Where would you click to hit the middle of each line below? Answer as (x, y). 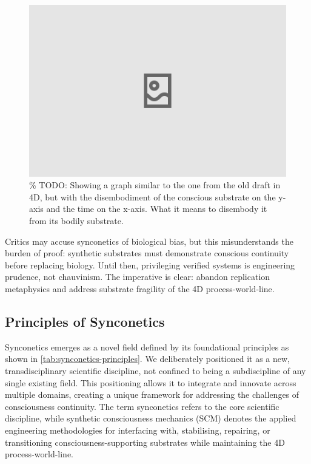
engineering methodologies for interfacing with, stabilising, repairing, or (138, 430)
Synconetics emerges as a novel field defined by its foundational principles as (147, 346)
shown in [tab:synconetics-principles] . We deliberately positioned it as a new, (147, 359)
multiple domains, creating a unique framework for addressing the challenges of (152, 394)
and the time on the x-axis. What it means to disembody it (157, 209)
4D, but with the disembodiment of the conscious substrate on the (152, 196)
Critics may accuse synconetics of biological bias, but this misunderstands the (149, 241)
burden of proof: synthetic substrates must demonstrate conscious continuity (147, 253)
